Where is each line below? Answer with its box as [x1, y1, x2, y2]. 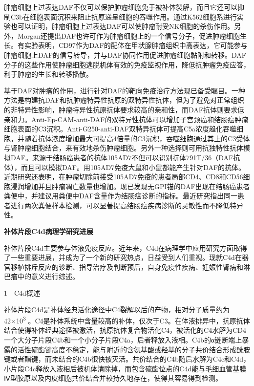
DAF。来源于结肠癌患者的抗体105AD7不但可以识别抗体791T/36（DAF [10, 152, 233, 162]
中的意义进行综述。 [17, 271, 79, 281]
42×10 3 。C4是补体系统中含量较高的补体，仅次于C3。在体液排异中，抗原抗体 [4, 314, 250, 325]
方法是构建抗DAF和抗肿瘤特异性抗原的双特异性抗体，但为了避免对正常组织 [4, 95, 244, 105]
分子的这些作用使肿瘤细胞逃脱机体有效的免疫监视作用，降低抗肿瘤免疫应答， [4, 59, 250, 69]
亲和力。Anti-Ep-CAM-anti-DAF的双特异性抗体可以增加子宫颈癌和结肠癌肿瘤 [4, 114, 249, 124]
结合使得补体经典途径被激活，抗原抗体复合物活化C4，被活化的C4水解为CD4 [4, 325, 247, 335]
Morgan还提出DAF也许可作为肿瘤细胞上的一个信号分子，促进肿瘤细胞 [17, 30, 240, 41]
